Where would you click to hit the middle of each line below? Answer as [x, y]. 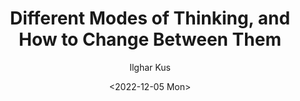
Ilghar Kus [150, 67]
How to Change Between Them [150, 39]
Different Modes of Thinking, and [150, 18]
